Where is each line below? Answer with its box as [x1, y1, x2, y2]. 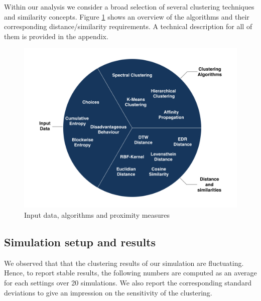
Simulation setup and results [4, 234, 156, 249]
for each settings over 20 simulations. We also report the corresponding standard [4, 277, 252, 287]
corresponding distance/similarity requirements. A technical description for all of [4, 21, 252, 32]
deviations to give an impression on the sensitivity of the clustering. [4, 287, 212, 297]
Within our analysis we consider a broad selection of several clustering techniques [4, 2, 254, 12]
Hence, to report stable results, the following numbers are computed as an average [4, 267, 257, 278]
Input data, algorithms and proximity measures [24, 209, 170, 220]
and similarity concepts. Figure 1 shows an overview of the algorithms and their [4, 11, 249, 22]
